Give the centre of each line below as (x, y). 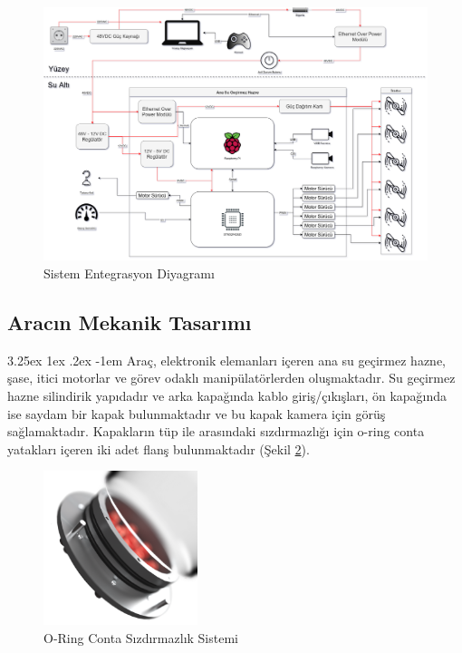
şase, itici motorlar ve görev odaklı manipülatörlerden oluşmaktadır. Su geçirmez (231, 378)
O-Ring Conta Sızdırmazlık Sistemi (141, 637)
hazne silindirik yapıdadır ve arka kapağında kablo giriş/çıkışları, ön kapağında (227, 396)
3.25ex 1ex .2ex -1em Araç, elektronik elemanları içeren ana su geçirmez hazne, (227, 360)
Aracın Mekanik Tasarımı (130, 322)
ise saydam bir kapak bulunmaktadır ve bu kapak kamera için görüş (197, 413)
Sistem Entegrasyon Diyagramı (129, 273)
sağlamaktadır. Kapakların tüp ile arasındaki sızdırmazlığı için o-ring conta (216, 431)
